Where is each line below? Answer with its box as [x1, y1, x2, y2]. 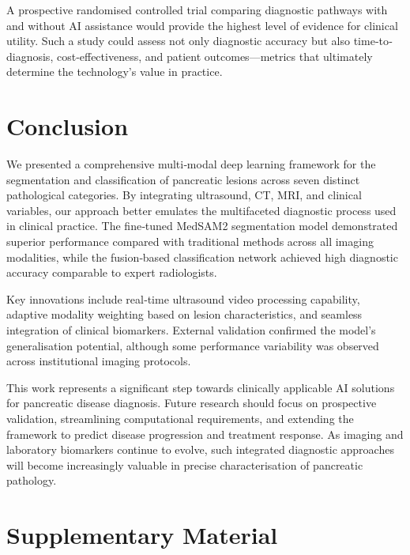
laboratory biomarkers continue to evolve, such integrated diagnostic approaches [6, 441, 394, 458]
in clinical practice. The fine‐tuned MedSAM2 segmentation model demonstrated [6, 217, 398, 234]
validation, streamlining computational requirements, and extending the [6, 410, 354, 426]
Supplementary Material [6, 519, 278, 551]
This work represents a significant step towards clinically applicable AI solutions [6, 379, 395, 395]
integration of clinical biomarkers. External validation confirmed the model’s [6, 322, 376, 338]
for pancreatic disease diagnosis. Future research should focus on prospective [6, 395, 377, 411]
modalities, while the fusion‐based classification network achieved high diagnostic [6, 248, 398, 265]
